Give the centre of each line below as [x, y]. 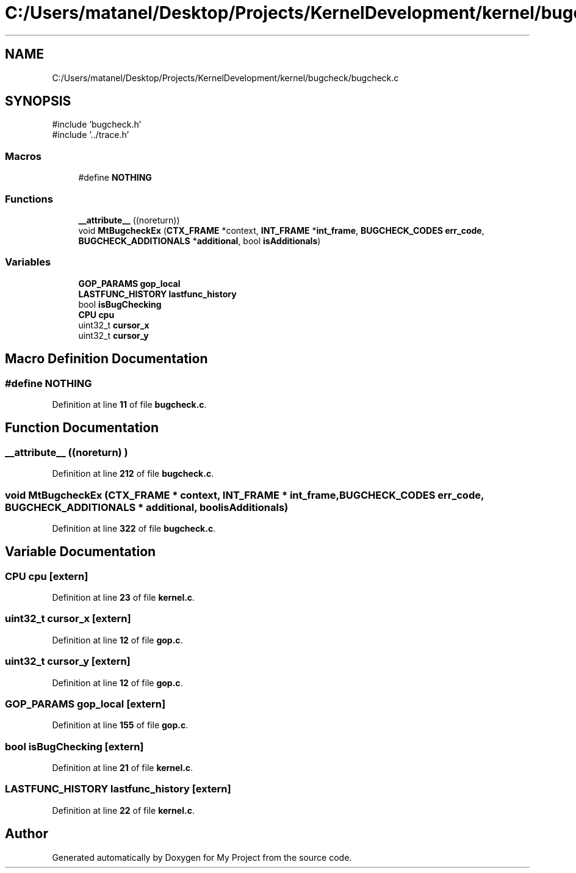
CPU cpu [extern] [47, 576]
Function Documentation [82, 428]
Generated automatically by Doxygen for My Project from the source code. [202, 857]
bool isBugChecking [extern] [74, 746]
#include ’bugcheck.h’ [97, 125]
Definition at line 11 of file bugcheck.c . [129, 404]
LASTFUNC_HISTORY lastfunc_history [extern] [118, 789]
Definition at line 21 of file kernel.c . [123, 768]
